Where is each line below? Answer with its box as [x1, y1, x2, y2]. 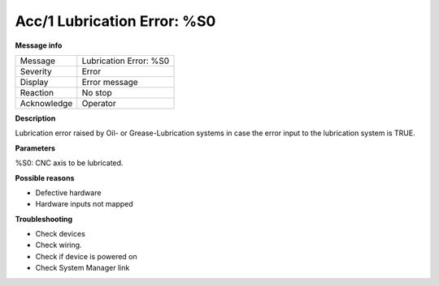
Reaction [20, 87, 54, 98]
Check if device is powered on [35, 251, 137, 261]
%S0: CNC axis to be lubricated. [15, 158, 124, 168]
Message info [15, 41, 63, 50]
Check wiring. [35, 240, 82, 250]
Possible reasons [15, 173, 75, 182]
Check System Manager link [35, 263, 130, 273]
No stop [81, 87, 113, 98]
